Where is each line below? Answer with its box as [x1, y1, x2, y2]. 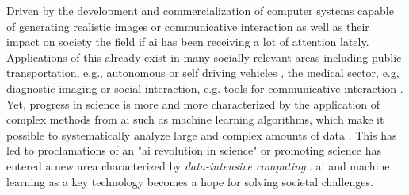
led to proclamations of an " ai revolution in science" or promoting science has [6, 142, 381, 159]
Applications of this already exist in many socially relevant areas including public [6, 48, 402, 65]
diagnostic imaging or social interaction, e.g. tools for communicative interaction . [6, 79, 403, 96]
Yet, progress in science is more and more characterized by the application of [6, 95, 380, 112]
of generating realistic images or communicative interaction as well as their [6, 17, 369, 34]
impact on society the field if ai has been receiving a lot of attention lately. [6, 33, 369, 50]
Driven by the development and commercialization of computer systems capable [6, 2, 394, 18]
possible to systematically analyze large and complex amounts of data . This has [6, 126, 397, 143]
